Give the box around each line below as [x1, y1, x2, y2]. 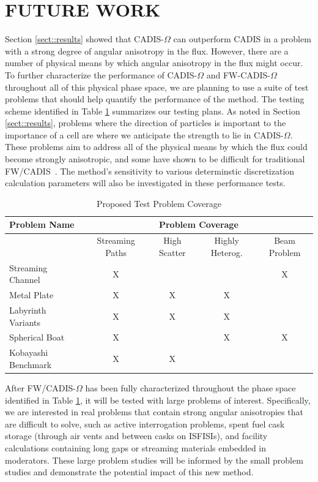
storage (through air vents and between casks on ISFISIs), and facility [5, 429, 268, 442]
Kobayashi [9, 346, 48, 359]
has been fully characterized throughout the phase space [85, 381, 296, 394]
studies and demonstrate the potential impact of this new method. [5, 465, 254, 478]
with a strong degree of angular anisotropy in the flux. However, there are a [5, 44, 289, 57]
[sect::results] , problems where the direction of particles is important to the [5, 116, 286, 129]
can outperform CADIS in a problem [173, 32, 311, 45]
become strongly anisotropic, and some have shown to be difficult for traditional [5, 153, 305, 165]
